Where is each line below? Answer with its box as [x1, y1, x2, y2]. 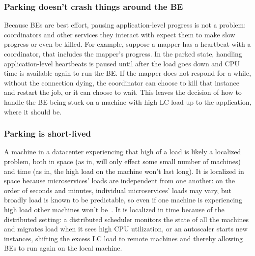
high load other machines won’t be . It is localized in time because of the [4, 204, 225, 214]
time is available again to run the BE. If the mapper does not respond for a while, [4, 68, 251, 78]
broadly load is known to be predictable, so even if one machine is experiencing [4, 195, 242, 205]
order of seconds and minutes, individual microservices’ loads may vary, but [4, 185, 232, 195]
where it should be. [4, 106, 62, 116]
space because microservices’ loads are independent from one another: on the [4, 175, 235, 186]
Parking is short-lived [4, 127, 91, 140]
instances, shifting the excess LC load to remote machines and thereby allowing [4, 233, 243, 243]
